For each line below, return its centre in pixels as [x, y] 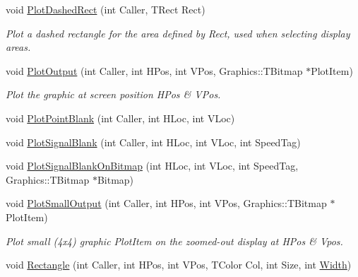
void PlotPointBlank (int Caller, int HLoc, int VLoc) [120, 118]
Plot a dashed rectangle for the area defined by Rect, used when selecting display [178, 33]
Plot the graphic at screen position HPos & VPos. [113, 94]
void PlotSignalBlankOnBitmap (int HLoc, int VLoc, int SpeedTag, [152, 166]
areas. [18, 47]
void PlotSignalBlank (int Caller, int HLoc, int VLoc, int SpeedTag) [153, 142]
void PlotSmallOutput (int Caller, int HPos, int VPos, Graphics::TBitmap [166, 203]
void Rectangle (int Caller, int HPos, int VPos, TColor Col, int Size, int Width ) [179, 265]
